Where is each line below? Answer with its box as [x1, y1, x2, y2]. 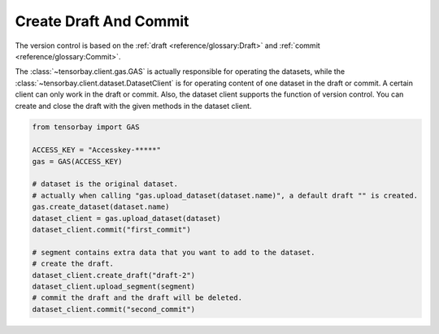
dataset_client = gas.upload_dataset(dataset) [32, 214, 221, 223]
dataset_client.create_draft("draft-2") [32, 271, 195, 280]
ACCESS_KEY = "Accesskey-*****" [32, 145, 162, 154]
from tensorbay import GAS [32, 123, 140, 132]
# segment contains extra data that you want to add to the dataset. [32, 248, 315, 257]
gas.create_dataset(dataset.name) [32, 202, 170, 211]
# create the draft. [32, 259, 114, 268]
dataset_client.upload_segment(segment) [32, 281, 195, 291]
